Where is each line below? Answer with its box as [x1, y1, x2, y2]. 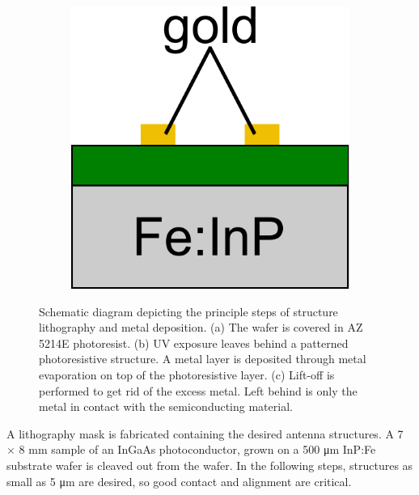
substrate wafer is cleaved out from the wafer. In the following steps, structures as [6, 457, 413, 474]
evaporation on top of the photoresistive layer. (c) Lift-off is [39, 366, 335, 383]
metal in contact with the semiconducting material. [39, 398, 293, 415]
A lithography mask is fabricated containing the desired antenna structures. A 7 [6, 425, 404, 442]
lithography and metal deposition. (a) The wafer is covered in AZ [39, 319, 363, 336]
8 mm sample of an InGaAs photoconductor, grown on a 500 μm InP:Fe [19, 441, 376, 458]
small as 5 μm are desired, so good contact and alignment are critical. [6, 472, 352, 489]
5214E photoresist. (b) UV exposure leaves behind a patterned [39, 334, 349, 351]
